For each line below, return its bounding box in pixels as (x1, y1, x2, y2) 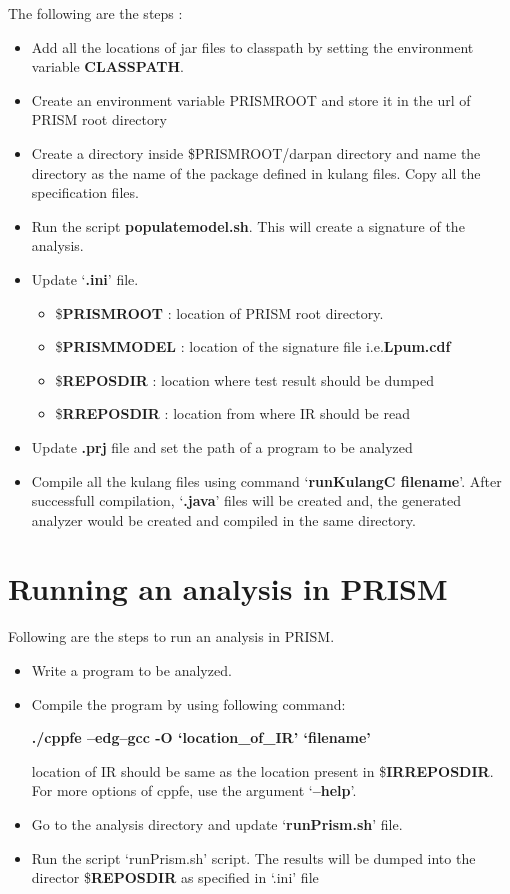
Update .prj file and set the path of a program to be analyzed (31, 436, 413, 457)
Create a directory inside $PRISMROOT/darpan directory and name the (31, 142, 481, 163)
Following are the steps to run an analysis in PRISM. (8, 626, 335, 647)
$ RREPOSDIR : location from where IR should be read (55, 403, 410, 424)
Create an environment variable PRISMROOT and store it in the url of (31, 89, 471, 110)
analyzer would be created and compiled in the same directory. (31, 509, 416, 530)
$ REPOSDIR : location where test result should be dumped (55, 369, 434, 390)
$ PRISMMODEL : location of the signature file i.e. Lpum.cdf (55, 336, 451, 357)
